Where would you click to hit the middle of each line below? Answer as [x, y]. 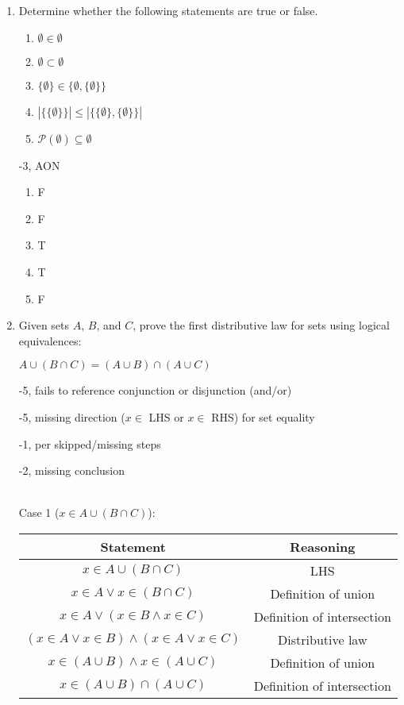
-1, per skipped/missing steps [90, 443]
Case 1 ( [39, 512]
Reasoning [323, 546]
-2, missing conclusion [72, 470]
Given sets [44, 325]
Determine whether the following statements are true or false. [168, 10]
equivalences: [50, 340]
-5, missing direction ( [72, 416]
